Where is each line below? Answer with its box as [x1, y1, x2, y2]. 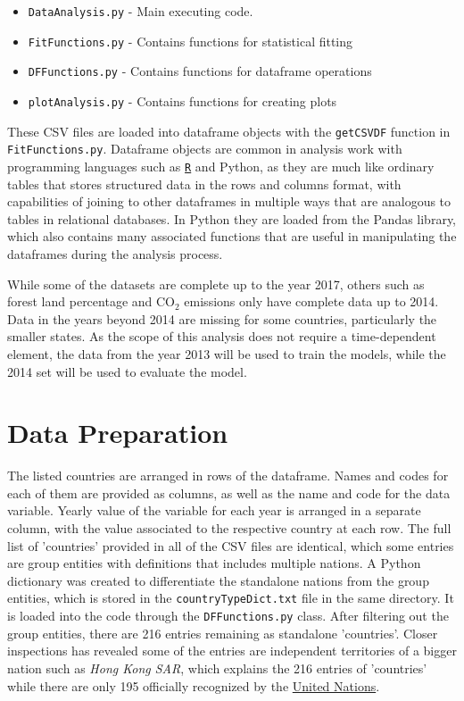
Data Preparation [7, 414, 228, 451]
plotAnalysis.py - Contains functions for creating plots [28, 91, 337, 110]
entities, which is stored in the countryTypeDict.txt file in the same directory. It [7, 588, 454, 607]
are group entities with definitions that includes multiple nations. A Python [7, 554, 421, 572]
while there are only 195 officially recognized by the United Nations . [7, 676, 380, 695]
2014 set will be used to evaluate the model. [7, 362, 247, 380]
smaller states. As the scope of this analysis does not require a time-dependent [7, 327, 436, 346]
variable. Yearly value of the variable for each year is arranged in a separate [7, 501, 421, 520]
